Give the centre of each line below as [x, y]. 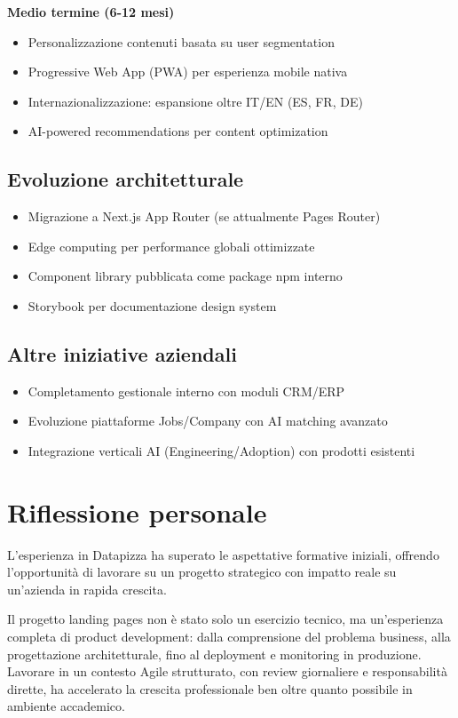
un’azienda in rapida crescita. [87, 589]
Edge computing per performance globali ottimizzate [171, 246]
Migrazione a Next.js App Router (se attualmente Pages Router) [204, 216]
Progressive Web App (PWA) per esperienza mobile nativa [188, 72]
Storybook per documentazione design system [152, 305]
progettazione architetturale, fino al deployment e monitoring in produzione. [214, 654]
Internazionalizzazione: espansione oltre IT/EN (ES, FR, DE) [195, 101]
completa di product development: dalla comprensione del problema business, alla [229, 637]
